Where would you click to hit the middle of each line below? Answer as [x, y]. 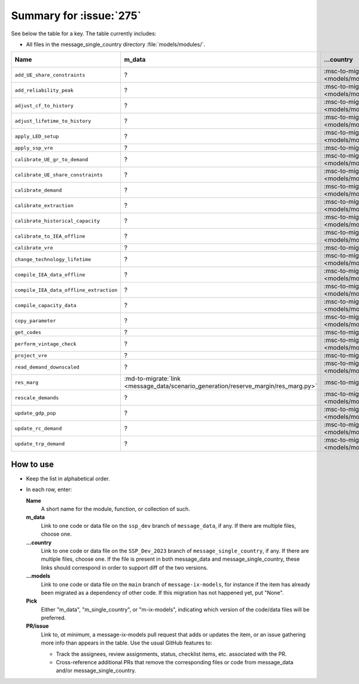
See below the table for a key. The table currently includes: [84, 34]
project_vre [31, 355]
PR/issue [37, 626]
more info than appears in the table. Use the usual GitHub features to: [127, 643]
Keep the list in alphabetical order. [68, 478]
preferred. [54, 618]
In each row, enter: [49, 490]
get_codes [28, 332]
